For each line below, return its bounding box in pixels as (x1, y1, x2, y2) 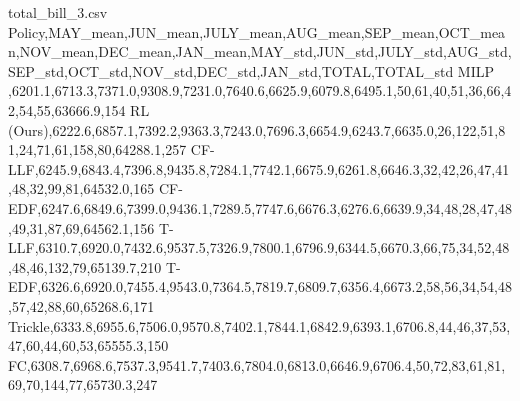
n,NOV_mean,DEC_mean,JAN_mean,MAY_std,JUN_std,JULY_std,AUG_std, (8, 41, 512, 62)
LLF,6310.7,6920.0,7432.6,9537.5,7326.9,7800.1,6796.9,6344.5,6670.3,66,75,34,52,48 (8, 237, 510, 258)
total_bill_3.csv (8, 2, 108, 22)
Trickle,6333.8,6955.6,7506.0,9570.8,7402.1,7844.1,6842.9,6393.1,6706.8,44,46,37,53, (8, 315, 511, 336)
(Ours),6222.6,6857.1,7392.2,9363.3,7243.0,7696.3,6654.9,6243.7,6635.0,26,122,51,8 (8, 119, 506, 140)
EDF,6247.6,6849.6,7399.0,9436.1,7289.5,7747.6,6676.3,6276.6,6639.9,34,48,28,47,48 (8, 197, 512, 218)
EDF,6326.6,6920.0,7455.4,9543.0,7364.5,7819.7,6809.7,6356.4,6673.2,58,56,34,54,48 (8, 276, 512, 297)
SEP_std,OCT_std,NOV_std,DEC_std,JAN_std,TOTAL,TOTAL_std (8, 60, 454, 81)
